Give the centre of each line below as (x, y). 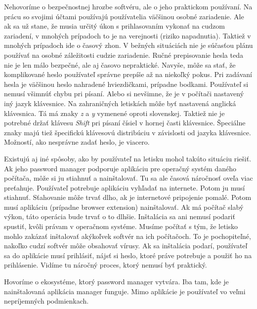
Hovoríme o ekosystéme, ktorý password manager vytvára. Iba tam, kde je (116, 282)
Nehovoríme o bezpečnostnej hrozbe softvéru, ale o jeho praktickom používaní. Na (128, 6)
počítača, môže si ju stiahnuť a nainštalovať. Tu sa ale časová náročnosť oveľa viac (128, 178)
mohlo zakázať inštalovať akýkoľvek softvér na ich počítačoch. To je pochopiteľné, (128, 236)
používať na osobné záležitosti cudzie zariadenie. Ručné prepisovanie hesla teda (124, 55)
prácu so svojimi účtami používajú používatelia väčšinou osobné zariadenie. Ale (124, 16)
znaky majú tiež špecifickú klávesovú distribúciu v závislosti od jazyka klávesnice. (128, 132)
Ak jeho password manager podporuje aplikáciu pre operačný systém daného (120, 168)
